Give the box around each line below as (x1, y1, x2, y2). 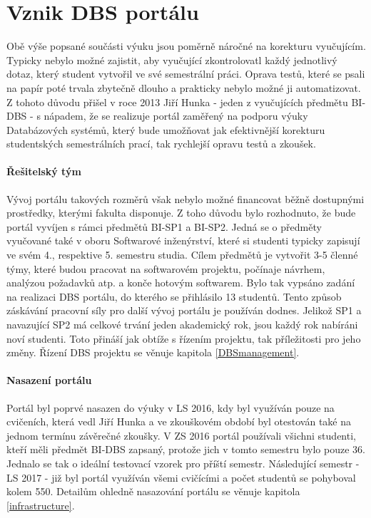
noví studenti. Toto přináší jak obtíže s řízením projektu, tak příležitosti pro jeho (6, 331, 361, 346)
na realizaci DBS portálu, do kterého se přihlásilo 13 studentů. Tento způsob (6, 289, 342, 304)
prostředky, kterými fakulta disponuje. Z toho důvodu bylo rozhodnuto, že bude (6, 205, 356, 220)
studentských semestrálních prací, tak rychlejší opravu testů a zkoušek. (6, 136, 316, 151)
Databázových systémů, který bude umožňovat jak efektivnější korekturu (6, 122, 325, 137)
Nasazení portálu (6, 373, 92, 388)
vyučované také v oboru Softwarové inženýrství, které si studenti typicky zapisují (6, 233, 360, 248)
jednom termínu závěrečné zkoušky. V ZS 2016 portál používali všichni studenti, (6, 428, 356, 442)
